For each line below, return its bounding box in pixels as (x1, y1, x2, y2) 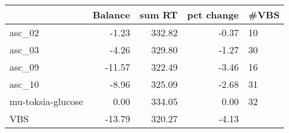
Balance (92, 8, 130, 21)
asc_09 (10, 60, 39, 74)
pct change (187, 8, 239, 21)
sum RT (139, 8, 178, 21)
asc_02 (10, 26, 39, 39)
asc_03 (10, 43, 39, 56)
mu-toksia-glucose (10, 94, 83, 108)
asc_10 (10, 77, 39, 91)
